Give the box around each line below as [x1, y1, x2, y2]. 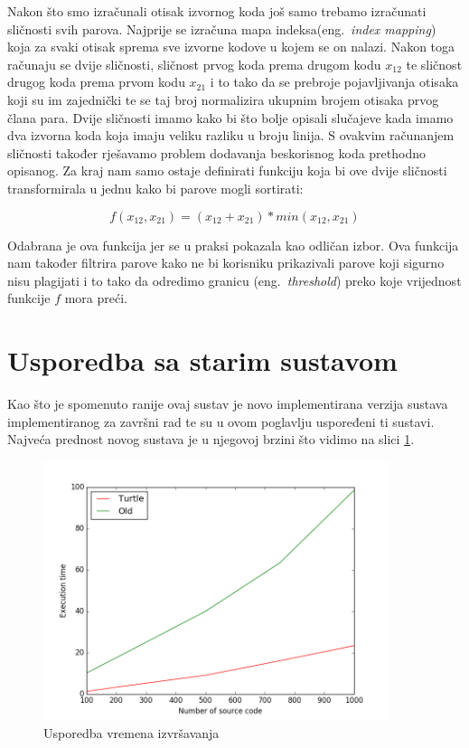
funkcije [7, 289, 51, 308]
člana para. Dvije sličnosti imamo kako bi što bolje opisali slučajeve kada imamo [7, 108, 454, 127]
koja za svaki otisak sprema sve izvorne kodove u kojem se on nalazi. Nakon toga [7, 37, 455, 56]
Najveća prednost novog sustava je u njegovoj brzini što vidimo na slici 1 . [7, 430, 415, 449]
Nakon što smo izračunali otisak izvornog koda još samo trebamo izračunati [7, 2, 427, 20]
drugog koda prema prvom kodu [7, 72, 185, 91]
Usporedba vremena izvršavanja [43, 723, 220, 742]
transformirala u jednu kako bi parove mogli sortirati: [7, 178, 304, 197]
